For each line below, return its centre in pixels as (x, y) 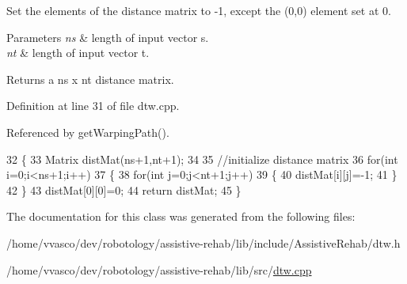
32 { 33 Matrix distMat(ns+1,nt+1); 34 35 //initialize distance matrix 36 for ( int (202, 159)
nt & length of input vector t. (78, 53)
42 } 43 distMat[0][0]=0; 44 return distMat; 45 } (124, 189)
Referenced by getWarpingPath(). (88, 132)
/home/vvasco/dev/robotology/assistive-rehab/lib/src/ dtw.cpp (159, 269)
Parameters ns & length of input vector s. (108, 37)
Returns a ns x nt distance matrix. (90, 79)
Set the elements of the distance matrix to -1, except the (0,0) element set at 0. (199, 10)
